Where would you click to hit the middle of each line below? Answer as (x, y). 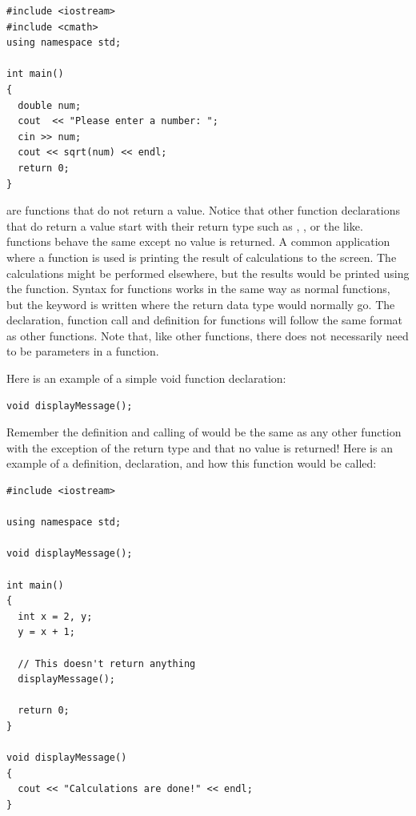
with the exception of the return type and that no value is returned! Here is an (200, 447)
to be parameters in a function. (83, 351)
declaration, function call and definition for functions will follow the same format (204, 320)
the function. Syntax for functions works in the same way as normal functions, (198, 289)
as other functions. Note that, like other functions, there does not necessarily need (208, 335)
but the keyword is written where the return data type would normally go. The (201, 304)
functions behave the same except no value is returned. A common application (198, 241)
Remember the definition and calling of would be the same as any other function (204, 432)
